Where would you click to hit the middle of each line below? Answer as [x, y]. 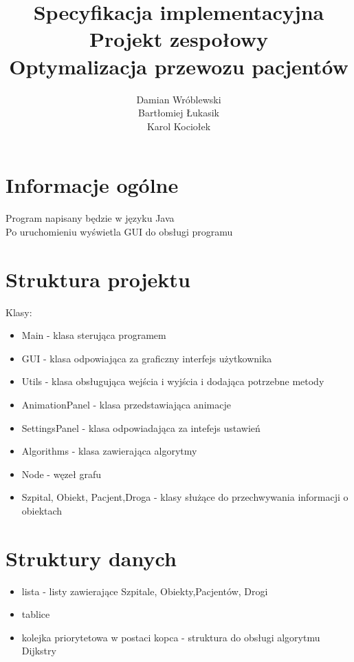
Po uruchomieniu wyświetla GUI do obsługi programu [119, 231]
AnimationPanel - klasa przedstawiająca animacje [126, 404]
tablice [36, 614]
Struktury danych [91, 558]
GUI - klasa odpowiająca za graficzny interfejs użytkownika [147, 358]
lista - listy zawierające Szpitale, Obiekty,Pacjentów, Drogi [145, 591]
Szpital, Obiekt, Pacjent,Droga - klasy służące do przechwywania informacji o [185, 497]
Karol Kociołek [179, 126]
